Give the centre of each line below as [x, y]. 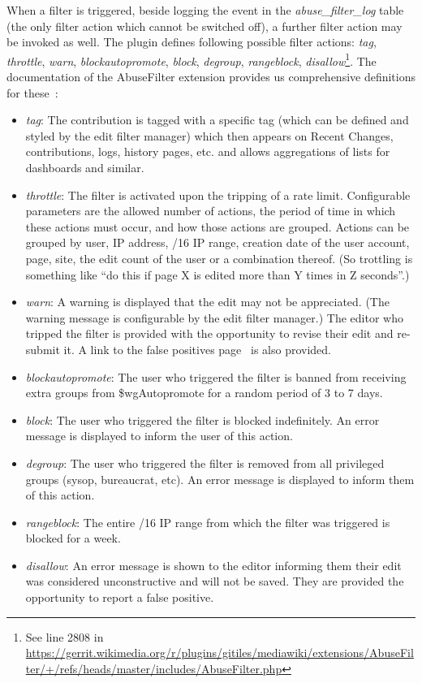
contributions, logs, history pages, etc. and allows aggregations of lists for [208, 151]
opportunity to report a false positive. [120, 597]
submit [43, 349]
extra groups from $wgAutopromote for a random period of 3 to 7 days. [204, 393]
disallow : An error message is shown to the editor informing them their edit [213, 565]
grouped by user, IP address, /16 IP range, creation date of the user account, [217, 242]
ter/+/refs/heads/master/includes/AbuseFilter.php [154, 668]
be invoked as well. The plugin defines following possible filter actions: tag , [192, 42]
